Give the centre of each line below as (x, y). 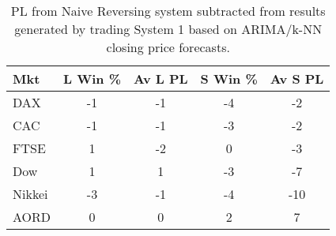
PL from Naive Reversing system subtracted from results (168, 11)
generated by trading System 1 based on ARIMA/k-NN (168, 29)
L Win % (92, 79)
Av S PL (297, 79)
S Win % (229, 79)
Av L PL (161, 79)
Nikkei (30, 194)
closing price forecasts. (168, 47)
